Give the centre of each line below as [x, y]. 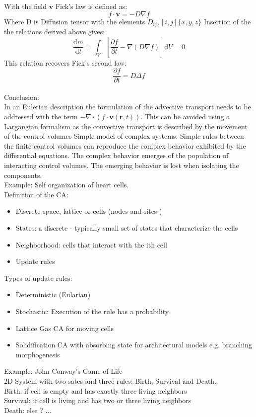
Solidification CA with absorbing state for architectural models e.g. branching [134, 345]
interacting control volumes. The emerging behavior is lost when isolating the [122, 165]
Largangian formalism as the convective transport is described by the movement [126, 126]
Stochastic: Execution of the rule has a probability [92, 311]
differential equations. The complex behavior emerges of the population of [116, 155]
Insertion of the [227, 21]
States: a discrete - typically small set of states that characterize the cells [127, 228]
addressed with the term [41, 117]
